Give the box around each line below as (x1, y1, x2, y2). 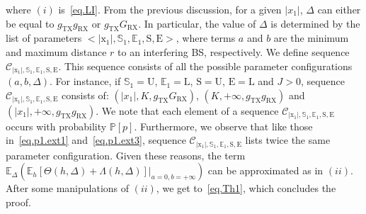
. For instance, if (50, 74, 121, 89)
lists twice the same (245, 133, 331, 147)
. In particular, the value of (138, 16, 256, 30)
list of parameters (6, 30, 82, 45)
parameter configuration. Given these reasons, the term (6, 147, 246, 162)
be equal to (6, 16, 55, 30)
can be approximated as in (207, 163, 324, 178)
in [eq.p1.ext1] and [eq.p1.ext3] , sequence (6, 133, 186, 147)
